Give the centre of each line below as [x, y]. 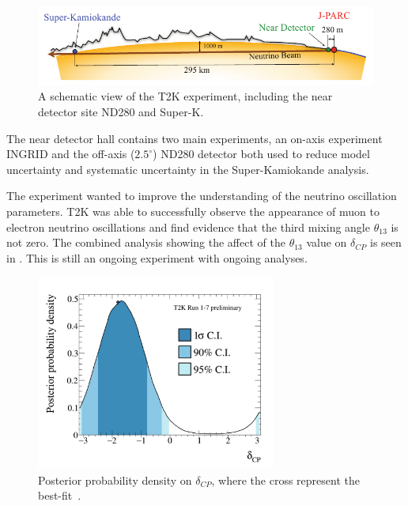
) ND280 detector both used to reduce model [261, 154]
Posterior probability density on [115, 480]
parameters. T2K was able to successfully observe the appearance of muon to [193, 211]
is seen [386, 242]
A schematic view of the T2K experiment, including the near [185, 96]
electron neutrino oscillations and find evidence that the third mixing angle [188, 227]
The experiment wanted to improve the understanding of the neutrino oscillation [202, 196]
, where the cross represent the [285, 480]
